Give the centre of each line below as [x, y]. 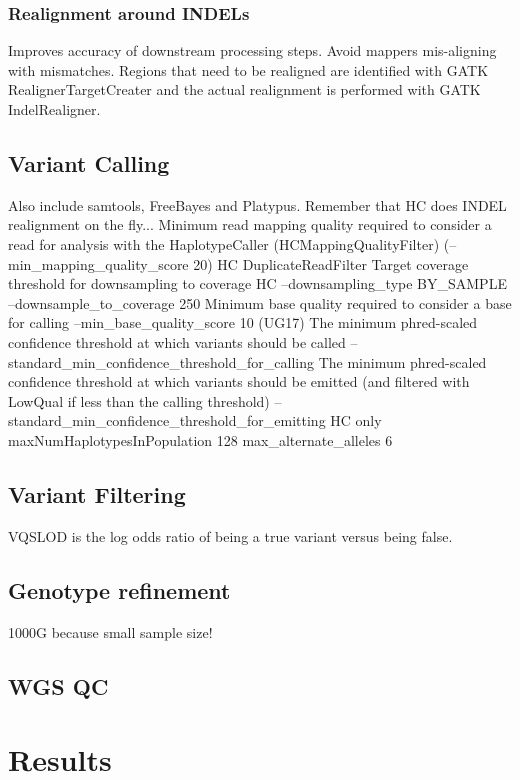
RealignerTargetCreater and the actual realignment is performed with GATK [244, 89]
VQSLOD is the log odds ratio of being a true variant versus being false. [230, 535]
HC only [356, 420]
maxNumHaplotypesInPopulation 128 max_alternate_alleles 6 [200, 439]
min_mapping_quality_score [98, 263]
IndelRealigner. [54, 109]
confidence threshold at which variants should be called [177, 341]
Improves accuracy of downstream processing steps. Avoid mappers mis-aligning [252, 50]
